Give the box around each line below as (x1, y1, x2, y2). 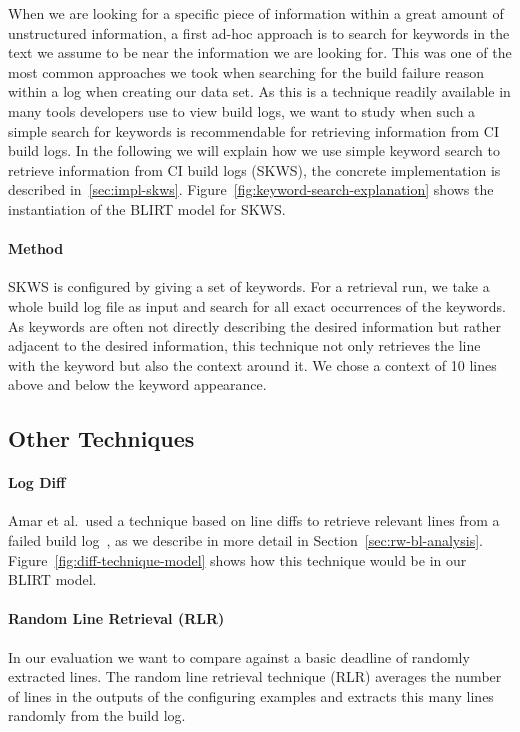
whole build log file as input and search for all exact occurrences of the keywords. (8, 295, 506, 316)
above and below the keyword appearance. (8, 374, 267, 395)
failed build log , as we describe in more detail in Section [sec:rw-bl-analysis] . (8, 530, 483, 551)
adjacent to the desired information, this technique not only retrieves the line (8, 335, 481, 356)
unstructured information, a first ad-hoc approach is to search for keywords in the (8, 22, 510, 43)
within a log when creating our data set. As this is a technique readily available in (8, 81, 511, 102)
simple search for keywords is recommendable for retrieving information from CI (8, 120, 500, 141)
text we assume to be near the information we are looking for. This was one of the (8, 42, 512, 63)
